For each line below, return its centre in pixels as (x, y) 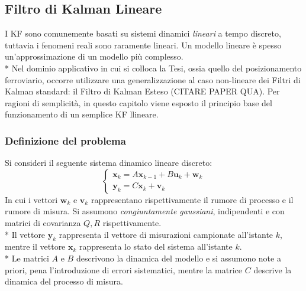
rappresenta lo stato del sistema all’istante (156, 246)
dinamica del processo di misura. (64, 281)
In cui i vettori (31, 199)
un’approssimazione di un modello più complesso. (94, 56)
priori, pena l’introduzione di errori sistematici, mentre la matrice (124, 269)
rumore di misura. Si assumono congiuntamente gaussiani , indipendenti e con (145, 211)
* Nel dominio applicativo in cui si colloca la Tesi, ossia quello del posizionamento (153, 68)
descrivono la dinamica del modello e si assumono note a (178, 258)
